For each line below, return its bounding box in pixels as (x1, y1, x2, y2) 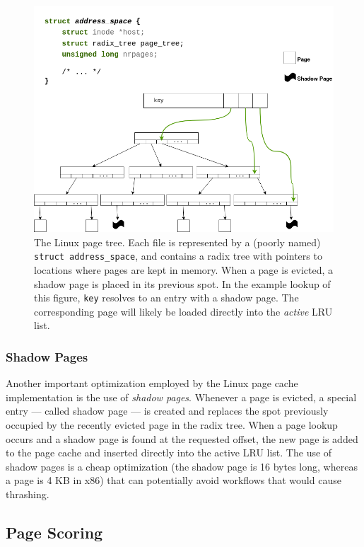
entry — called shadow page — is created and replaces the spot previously (6, 403, 329, 418)
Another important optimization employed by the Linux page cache (6, 376, 298, 391)
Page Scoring (6, 522, 103, 543)
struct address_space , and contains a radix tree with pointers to (34, 248, 322, 263)
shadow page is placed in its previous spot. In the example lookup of (34, 276, 331, 291)
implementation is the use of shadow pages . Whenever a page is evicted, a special (6, 389, 357, 404)
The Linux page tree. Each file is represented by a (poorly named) (34, 234, 321, 249)
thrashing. (6, 487, 49, 502)
